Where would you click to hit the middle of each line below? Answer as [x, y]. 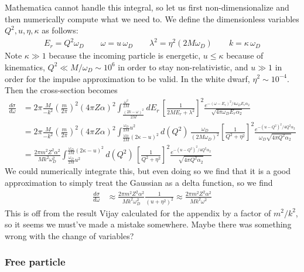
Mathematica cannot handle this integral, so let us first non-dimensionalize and [147, 7]
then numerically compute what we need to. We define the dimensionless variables [152, 18]
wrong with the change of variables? [69, 235]
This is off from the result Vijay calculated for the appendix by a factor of [138, 212]
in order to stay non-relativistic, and [183, 67]
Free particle [35, 262]
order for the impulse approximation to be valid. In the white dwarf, [127, 78]
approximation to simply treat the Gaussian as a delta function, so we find [139, 182]
